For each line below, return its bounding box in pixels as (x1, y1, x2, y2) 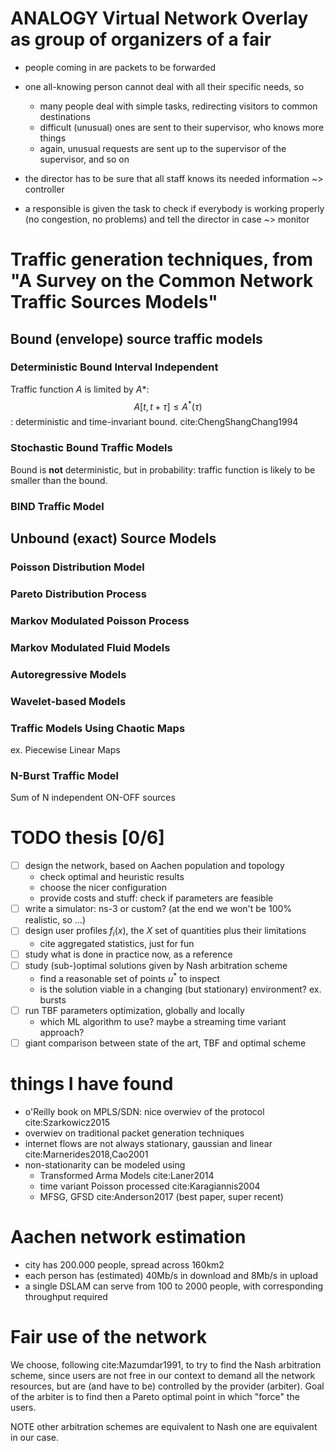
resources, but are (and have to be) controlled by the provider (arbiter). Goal (10, 1380, 325, 1392)
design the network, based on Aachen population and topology (24, 860, 285, 872)
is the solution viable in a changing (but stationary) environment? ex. (39, 983, 322, 995)
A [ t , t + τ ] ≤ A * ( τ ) (133, 398, 203, 412)
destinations (39, 110, 91, 122)
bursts (39, 993, 67, 1006)
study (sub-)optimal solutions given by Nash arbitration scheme (24, 960, 288, 972)
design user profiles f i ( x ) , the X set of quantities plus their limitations (24, 925, 307, 939)
